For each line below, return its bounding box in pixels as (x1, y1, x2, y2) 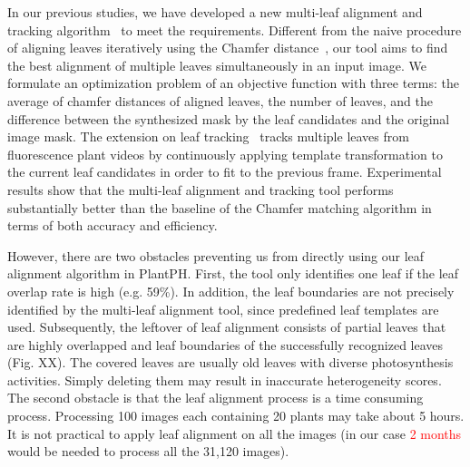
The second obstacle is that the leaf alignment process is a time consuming (7, 388, 424, 407)
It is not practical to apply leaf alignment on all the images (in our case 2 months (7, 423, 462, 443)
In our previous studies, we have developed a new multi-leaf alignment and (7, 3, 423, 21)
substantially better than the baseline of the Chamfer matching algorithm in (7, 198, 432, 217)
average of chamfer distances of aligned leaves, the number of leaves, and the (7, 91, 433, 110)
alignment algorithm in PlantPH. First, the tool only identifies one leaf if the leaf (7, 264, 459, 283)
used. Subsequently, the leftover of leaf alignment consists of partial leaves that (7, 317, 446, 336)
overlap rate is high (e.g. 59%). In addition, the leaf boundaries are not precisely (7, 281, 455, 300)
